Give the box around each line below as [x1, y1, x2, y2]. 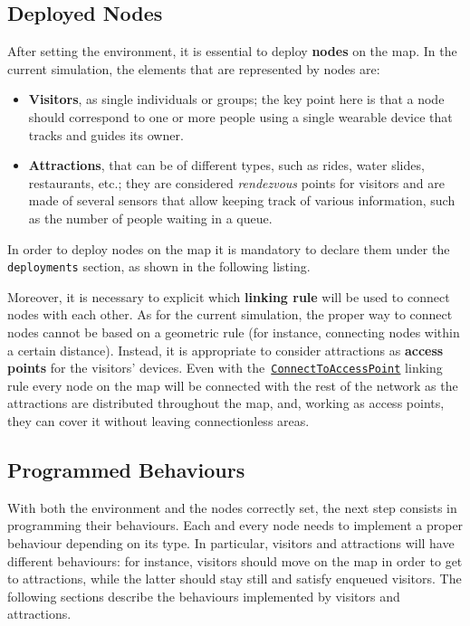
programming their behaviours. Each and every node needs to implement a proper [7, 516, 464, 535]
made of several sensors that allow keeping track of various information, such [28, 191, 456, 210]
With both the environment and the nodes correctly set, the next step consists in [7, 498, 457, 517]
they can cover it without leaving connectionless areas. [7, 412, 310, 431]
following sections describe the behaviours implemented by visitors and [7, 586, 400, 605]
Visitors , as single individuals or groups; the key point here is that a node [28, 90, 445, 109]
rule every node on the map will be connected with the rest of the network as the [7, 375, 458, 394]
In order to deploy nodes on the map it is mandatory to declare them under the [7, 239, 450, 258]
